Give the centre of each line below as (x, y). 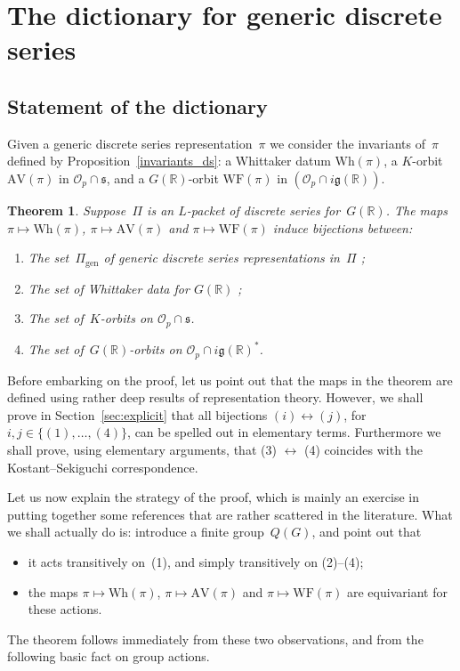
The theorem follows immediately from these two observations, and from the (215, 639)
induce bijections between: (343, 227)
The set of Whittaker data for (109, 288)
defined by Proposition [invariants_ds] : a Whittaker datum (169, 161)
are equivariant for (397, 591)
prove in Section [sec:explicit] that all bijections (137, 414)
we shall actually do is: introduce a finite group (136, 532)
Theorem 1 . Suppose (67, 210)
